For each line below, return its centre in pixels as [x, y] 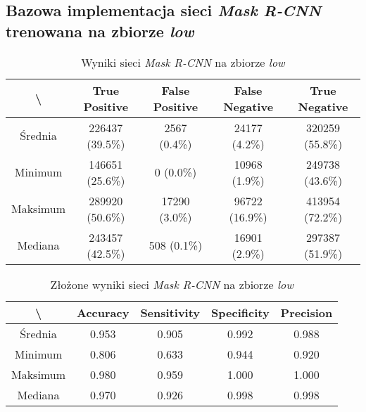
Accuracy [103, 312]
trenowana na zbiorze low [100, 31]
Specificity [240, 312]
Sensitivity [170, 312]
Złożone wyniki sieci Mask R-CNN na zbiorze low [172, 284]
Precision [307, 312]
